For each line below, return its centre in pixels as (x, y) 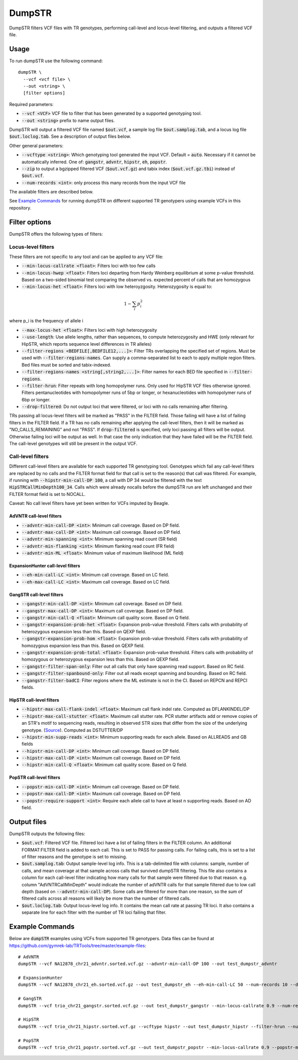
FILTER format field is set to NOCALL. (47, 494)
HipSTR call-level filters (34, 700)
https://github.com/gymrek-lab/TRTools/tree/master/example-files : (78, 946)
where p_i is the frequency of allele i (46, 321)
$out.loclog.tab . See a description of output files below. (70, 136)
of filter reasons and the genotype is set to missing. (74, 857)
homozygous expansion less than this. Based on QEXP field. (83, 645)
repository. (20, 208)
